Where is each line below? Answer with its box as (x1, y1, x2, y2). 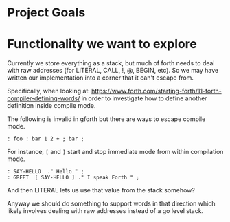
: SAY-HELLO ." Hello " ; (7, 168, 84, 175)
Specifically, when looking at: (7, 87, 91, 96)
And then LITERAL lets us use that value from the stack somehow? (7, 186, 196, 195)
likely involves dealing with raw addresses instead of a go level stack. (7, 207, 204, 215)
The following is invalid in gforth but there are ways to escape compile (7, 115, 206, 123)
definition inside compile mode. (7, 102, 96, 110)
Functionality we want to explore (7, 36, 198, 52)
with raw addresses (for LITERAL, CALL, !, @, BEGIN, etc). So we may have (7, 67, 218, 75)
